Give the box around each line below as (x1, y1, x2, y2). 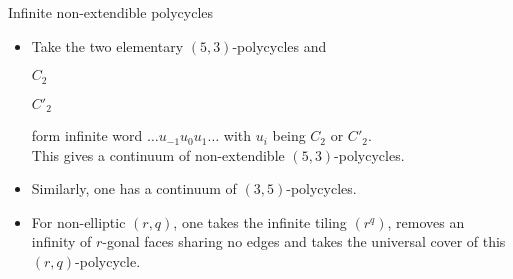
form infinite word (31, 125, 143, 146)
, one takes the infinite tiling (173, 211, 347, 232)
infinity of (31, 231, 92, 252)
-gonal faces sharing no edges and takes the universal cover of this (102, 231, 506, 252)
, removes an (387, 211, 465, 232)
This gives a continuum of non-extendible (31, 144, 285, 165)
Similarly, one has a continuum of (31, 178, 237, 199)
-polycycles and (232, 35, 327, 56)
